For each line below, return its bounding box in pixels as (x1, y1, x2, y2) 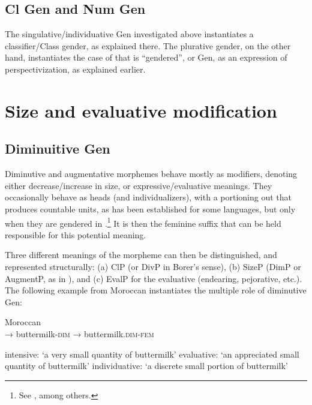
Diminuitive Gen (5, 139, 110, 158)
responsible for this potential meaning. (5, 228, 146, 241)
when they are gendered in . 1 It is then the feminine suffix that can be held (5, 215, 281, 229)
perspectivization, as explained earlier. (5, 62, 146, 75)
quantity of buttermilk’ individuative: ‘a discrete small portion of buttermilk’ (5, 359, 288, 372)
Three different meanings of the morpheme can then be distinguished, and (5, 248, 277, 261)
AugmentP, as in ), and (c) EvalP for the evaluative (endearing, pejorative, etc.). (5, 272, 302, 284)
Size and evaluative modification (5, 98, 277, 122)
